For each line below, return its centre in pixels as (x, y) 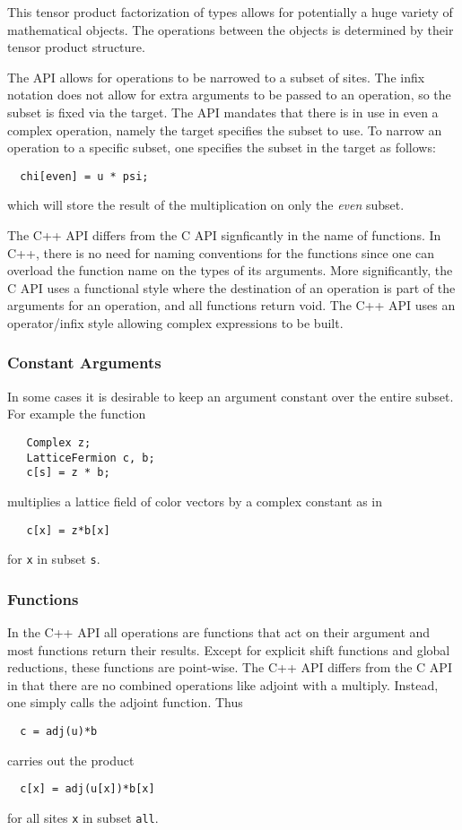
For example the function (77, 414)
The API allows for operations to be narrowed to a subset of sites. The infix (216, 77)
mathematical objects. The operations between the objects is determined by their (231, 29)
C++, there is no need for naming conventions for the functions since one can (221, 252)
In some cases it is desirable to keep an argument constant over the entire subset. (231, 396)
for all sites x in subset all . (83, 817)
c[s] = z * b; (68, 473)
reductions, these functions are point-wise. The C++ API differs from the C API (230, 667)
